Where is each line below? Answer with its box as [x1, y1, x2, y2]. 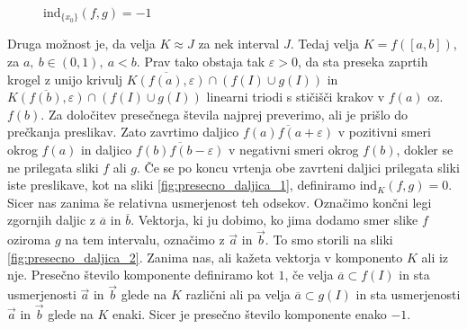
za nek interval [198, 34, 280, 53]
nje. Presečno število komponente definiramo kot [7, 265, 274, 284]
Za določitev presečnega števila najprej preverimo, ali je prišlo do [48, 104, 408, 123]
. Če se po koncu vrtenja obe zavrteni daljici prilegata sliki [136, 157, 460, 176]
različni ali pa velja [185, 285, 291, 304]
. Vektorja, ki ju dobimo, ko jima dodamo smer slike [130, 210, 418, 229]
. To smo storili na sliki [265, 230, 393, 249]
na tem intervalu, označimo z [65, 230, 225, 249]
